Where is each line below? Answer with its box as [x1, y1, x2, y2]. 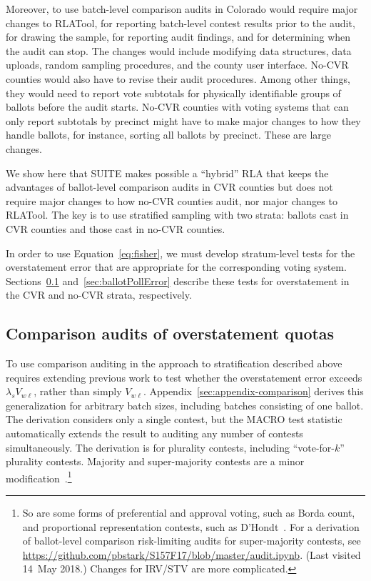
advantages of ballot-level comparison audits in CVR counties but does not [6, 179, 333, 194]
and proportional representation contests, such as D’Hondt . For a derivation [22, 519, 360, 534]
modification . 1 [6, 468, 72, 485]
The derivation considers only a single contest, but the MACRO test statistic [6, 412, 342, 427]
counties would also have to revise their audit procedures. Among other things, [6, 71, 350, 86]
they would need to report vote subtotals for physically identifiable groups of [6, 85, 341, 100]
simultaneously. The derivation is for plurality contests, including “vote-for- [6, 440, 335, 455]
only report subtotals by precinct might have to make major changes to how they [6, 113, 361, 128]
